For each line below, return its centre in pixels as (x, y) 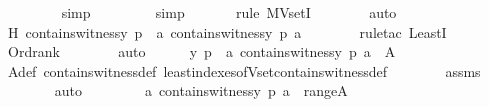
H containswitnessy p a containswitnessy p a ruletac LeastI (227, 31)
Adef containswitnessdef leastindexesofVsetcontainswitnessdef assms (244, 70)
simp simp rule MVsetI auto (229, 12)
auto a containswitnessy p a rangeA (201, 90)
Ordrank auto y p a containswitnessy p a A (201, 51)
